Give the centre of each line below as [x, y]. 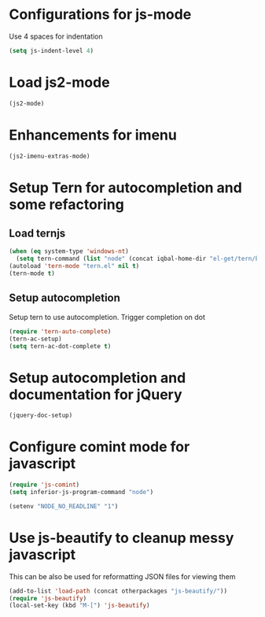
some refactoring [66, 204]
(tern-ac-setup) [35, 339]
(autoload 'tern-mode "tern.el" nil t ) [74, 266]
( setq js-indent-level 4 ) [51, 50]
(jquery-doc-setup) [41, 415]
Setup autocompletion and [98, 378]
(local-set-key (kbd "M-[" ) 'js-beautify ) [79, 606]
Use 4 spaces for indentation [56, 36]
